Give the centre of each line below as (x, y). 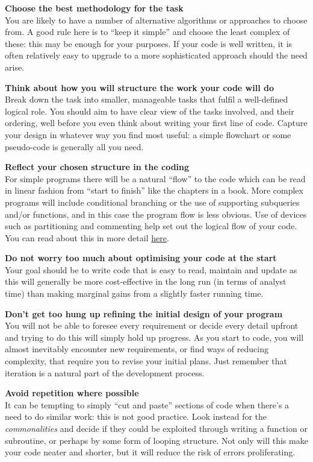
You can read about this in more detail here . (87, 237)
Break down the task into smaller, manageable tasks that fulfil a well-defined (147, 99)
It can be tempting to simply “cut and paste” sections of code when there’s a (147, 404)
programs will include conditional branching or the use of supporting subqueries (152, 202)
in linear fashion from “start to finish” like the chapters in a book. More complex (154, 190)
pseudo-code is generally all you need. (74, 146)
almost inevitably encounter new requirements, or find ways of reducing (137, 349)
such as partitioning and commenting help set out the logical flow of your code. (151, 226)
